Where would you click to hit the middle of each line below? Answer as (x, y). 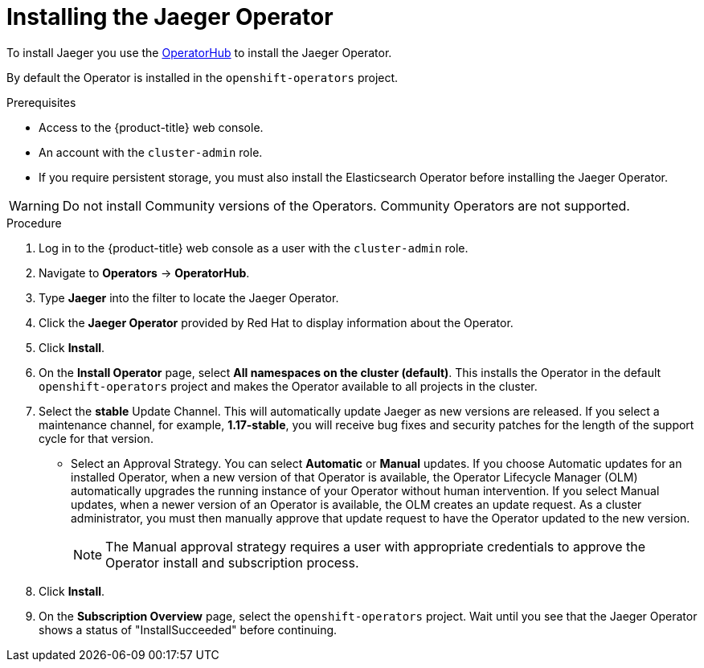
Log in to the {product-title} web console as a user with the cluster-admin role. (254, 248)
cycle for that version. (96, 438)
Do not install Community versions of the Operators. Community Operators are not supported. (346, 205)
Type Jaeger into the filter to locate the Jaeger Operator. (189, 297)
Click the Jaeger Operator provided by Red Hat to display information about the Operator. (276, 322)
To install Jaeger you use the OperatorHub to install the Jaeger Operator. (199, 52)
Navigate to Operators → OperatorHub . (144, 273)
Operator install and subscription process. (232, 562)
